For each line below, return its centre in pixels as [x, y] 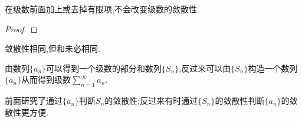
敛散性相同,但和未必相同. [52, 48]
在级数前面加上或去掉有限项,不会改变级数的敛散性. [102, 9]
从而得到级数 [46, 79]
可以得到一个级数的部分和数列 [104, 68]
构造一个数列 [273, 68]
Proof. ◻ [21, 28]
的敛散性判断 [240, 101]
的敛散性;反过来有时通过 [151, 101]
